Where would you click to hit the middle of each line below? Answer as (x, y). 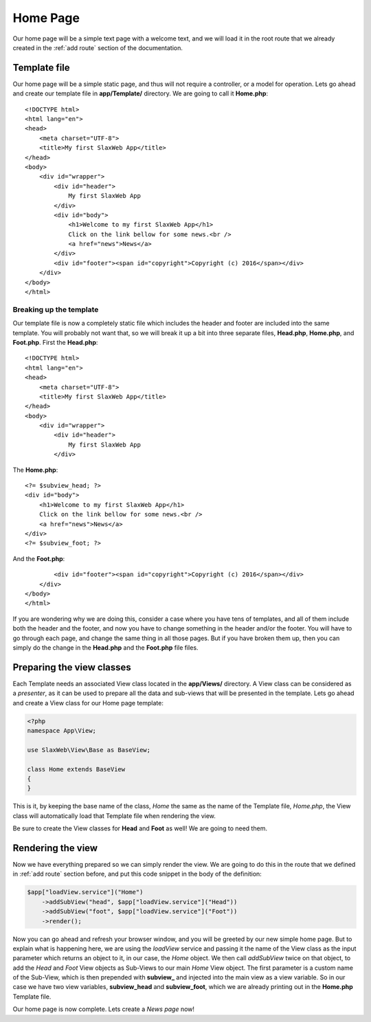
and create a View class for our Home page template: (88, 703)
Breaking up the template (56, 309)
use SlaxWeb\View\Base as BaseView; (89, 750)
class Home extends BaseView (76, 769)
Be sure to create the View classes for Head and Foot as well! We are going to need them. (140, 828)
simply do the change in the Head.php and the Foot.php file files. (105, 647)
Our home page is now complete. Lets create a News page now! (104, 1009)
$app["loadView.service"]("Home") (85, 892)
